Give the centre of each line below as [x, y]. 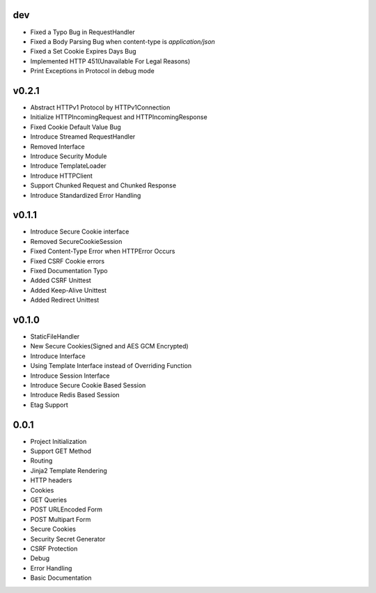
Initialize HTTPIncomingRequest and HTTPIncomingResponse [119, 117]
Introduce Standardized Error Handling [86, 195]
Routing [41, 461]
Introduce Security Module [69, 156]
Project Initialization [58, 441]
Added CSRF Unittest [61, 280]
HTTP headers [51, 480]
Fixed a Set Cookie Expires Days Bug [83, 52]
